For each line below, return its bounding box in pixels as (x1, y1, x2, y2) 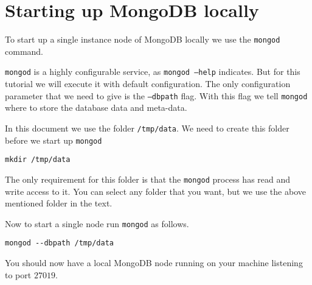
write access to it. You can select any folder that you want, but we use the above (5, 185, 306, 197)
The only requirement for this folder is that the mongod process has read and (5, 172, 291, 185)
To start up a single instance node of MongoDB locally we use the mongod (5, 33, 280, 46)
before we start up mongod (5, 133, 102, 146)
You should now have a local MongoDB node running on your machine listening (5, 256, 303, 269)
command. (5, 44, 43, 57)
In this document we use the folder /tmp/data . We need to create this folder (5, 121, 289, 134)
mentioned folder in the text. (5, 197, 113, 209)
